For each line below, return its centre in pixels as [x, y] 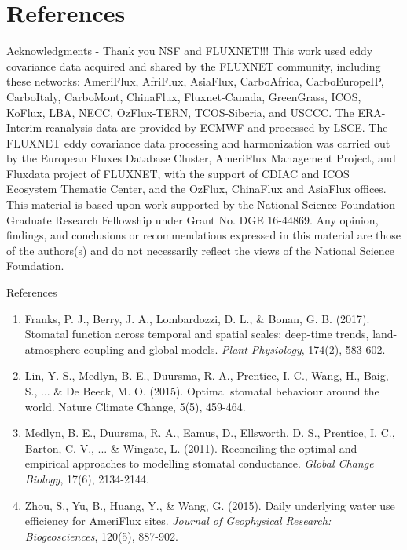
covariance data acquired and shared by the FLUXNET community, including [194, 66]
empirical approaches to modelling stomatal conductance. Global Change [199, 463]
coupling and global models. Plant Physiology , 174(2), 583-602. [235, 349]
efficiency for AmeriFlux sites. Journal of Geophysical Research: [178, 521]
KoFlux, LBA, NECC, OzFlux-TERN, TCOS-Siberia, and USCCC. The [180, 112]
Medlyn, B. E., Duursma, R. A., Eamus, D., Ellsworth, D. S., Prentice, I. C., [210, 433]
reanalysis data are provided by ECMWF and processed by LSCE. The [216, 127]
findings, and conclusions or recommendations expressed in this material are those [204, 235]
